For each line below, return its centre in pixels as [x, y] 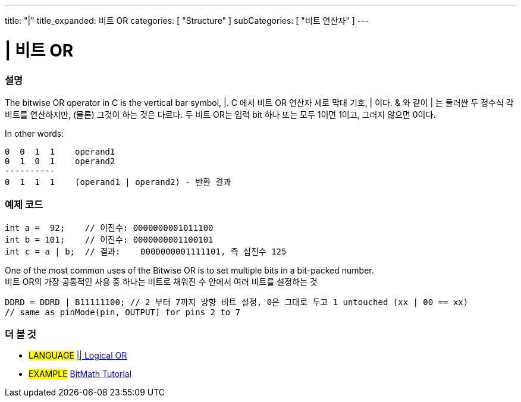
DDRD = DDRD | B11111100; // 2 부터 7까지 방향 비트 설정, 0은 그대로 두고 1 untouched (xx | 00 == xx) [237, 302]
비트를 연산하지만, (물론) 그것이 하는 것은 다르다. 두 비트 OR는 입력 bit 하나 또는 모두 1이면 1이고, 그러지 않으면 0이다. [220, 114]
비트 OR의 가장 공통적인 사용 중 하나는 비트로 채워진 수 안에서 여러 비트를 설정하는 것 [161, 281]
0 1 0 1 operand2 [60, 161]
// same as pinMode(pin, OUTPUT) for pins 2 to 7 [123, 312]
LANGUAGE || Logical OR [78, 356]
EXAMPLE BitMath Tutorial [80, 374]
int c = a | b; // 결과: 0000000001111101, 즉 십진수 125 [146, 251]
